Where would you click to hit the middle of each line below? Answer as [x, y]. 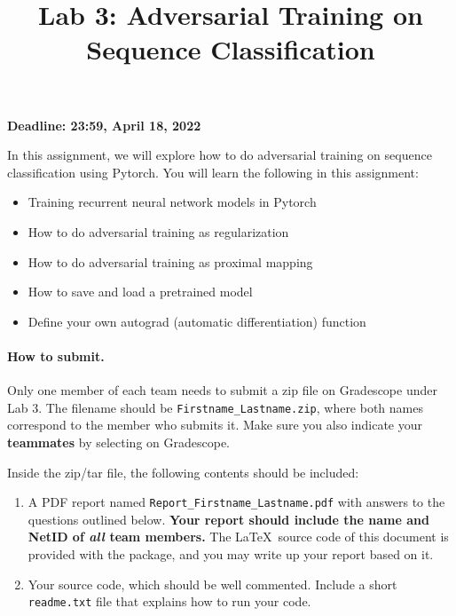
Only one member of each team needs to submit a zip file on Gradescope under [222, 390]
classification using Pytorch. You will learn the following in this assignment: [213, 172]
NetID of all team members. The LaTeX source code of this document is [238, 537]
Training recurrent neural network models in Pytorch [172, 202]
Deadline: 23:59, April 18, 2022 [104, 125]
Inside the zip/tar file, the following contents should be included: [183, 472]
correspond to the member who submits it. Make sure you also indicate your [215, 425]
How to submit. [56, 355]
